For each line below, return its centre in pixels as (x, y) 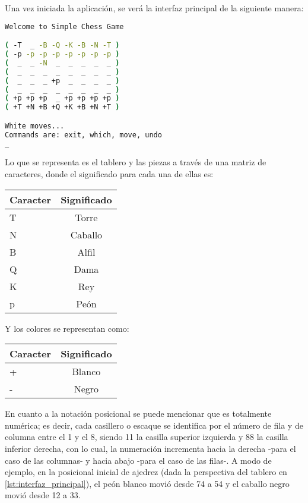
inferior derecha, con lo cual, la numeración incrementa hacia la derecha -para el (150, 448)
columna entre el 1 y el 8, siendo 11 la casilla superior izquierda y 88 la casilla (147, 437)
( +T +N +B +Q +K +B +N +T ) (62, 107)
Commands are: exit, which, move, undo (83, 135)
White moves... (35, 126)
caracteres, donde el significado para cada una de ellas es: (109, 174)
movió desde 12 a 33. (43, 495)
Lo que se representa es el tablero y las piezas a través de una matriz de (136, 162)
